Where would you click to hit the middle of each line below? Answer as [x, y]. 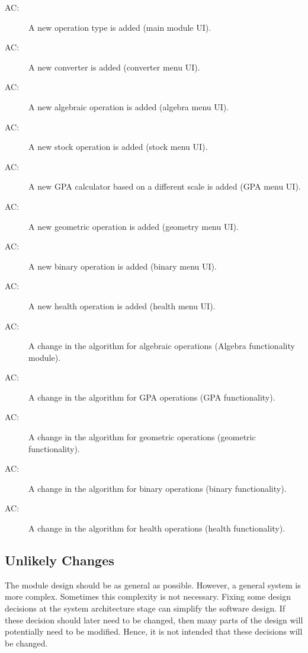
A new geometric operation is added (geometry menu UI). [134, 226]
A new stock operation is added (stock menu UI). [118, 147]
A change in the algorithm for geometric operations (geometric [142, 437]
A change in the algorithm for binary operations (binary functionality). [158, 488]
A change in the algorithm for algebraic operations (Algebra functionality [162, 346]
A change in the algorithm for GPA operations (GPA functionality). [152, 397]
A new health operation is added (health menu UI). [122, 305]
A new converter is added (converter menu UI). [114, 67]
